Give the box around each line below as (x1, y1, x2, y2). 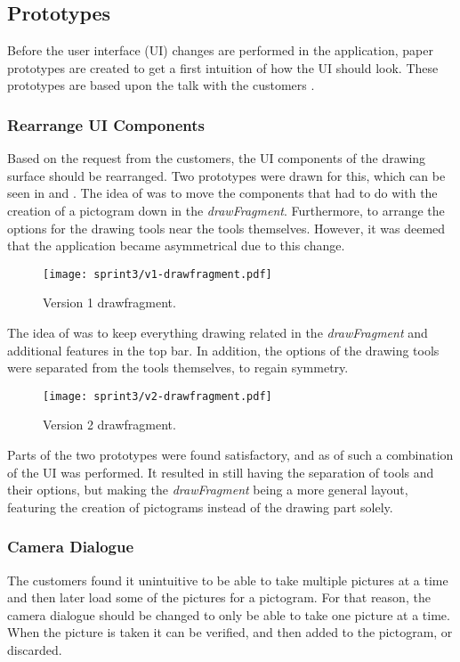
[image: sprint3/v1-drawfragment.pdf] (43, 267, 272, 281)
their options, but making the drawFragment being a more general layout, (7, 480, 408, 499)
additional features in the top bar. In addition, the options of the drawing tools (7, 340, 440, 359)
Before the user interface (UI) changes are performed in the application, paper (7, 41, 433, 60)
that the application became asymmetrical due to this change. (7, 236, 345, 255)
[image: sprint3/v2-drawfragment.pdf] (43, 389, 272, 403)
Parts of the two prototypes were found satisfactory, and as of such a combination (7, 445, 454, 464)
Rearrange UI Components (7, 113, 205, 135)
